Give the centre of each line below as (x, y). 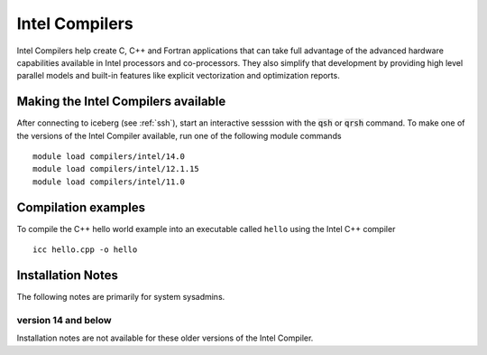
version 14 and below (64, 320)
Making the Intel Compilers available (121, 102)
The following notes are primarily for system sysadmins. (121, 297)
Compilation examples (81, 207)
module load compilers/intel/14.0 (109, 157)
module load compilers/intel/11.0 (109, 182)
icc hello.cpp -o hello (85, 250)
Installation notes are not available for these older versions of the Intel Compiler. (165, 338)
